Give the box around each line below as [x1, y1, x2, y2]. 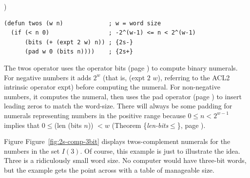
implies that [4, 120, 40, 130]
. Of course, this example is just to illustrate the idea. [80, 145, 240, 156]
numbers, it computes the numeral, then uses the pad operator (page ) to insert [4, 91, 242, 101]
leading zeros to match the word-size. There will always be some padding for [4, 101, 232, 111]
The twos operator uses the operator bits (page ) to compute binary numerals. [4, 62, 238, 72]
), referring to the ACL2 [157, 72, 230, 82]
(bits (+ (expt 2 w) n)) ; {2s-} [24, 38, 133, 46]
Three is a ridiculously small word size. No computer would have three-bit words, [4, 155, 247, 165]
